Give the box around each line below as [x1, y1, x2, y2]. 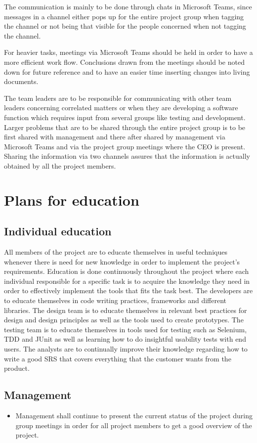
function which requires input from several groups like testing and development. [4, 112, 246, 122]
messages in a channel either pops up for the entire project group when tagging [4, 11, 244, 21]
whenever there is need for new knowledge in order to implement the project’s [4, 256, 240, 266]
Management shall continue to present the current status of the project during [15, 410, 253, 420]
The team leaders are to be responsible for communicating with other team [4, 92, 232, 103]
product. [4, 363, 30, 373]
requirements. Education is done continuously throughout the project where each [4, 266, 249, 276]
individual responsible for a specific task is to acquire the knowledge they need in [4, 275, 250, 286]
